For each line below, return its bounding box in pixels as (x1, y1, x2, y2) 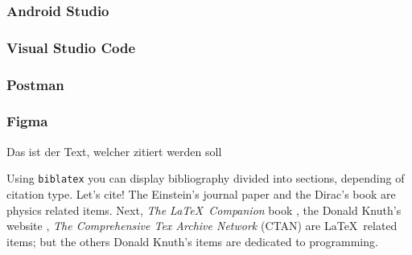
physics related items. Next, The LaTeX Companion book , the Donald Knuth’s (6, 201, 402, 218)
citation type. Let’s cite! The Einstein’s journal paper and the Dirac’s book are (6, 186, 396, 202)
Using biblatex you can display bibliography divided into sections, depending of (6, 170, 405, 187)
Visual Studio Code (6, 37, 136, 57)
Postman (6, 74, 64, 94)
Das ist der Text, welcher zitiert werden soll (6, 142, 222, 159)
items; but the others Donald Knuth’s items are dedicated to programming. (6, 232, 378, 249)
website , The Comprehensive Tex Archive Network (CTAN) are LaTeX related (6, 217, 398, 234)
